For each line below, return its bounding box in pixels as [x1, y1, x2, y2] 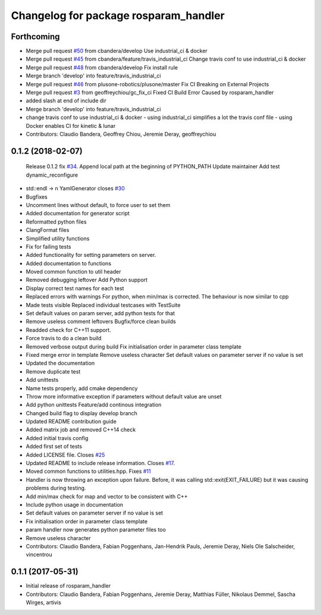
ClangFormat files [26, 227, 70, 234]
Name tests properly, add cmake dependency [26, 384, 138, 392]
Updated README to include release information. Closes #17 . [26, 460, 175, 467]
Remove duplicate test [26, 368, 81, 375]
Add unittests [26, 376, 59, 384]
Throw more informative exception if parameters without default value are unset [26, 393, 222, 400]
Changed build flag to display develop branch [26, 409, 138, 416]
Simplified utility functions [26, 235, 90, 242]
